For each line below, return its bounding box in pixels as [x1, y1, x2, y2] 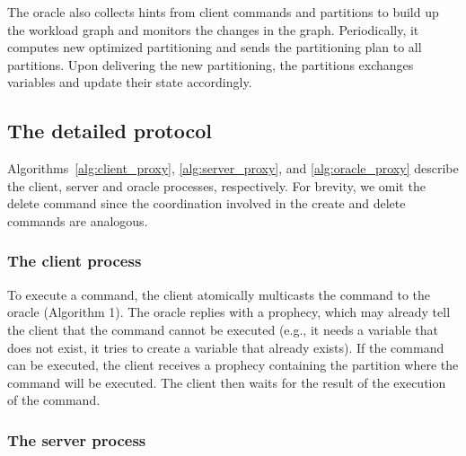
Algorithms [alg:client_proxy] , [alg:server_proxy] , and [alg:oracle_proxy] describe [7, 159, 459, 178]
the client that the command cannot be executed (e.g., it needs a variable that [7, 320, 438, 338]
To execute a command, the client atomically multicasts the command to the [7, 285, 431, 303]
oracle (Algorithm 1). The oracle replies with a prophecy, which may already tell [7, 303, 451, 321]
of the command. [7, 390, 101, 409]
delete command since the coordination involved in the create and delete [7, 194, 406, 213]
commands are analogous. [7, 211, 148, 230]
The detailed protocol [7, 117, 212, 145]
